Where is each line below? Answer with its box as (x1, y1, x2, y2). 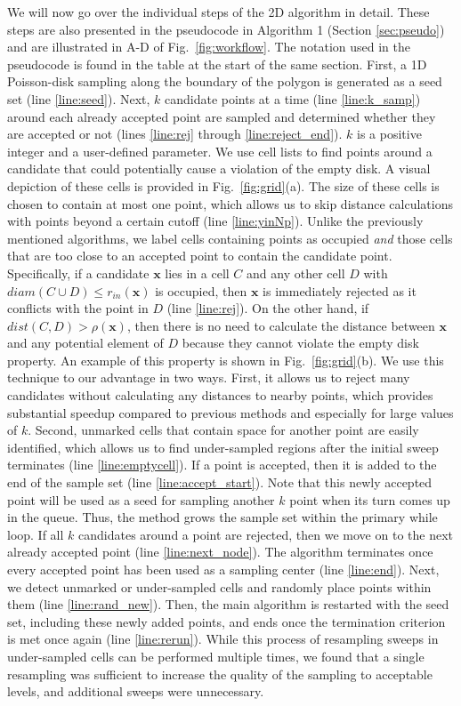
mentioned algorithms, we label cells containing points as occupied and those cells (7, 229, 453, 247)
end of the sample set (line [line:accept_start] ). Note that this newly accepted (7, 473, 433, 492)
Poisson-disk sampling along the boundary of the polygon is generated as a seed (7, 72, 442, 91)
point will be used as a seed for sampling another (7, 490, 275, 509)
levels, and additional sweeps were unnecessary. (7, 682, 264, 701)
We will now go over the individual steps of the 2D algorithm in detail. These (7, 3, 430, 20)
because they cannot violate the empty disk (182, 333, 419, 352)
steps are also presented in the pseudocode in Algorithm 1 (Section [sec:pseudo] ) (7, 20, 445, 38)
